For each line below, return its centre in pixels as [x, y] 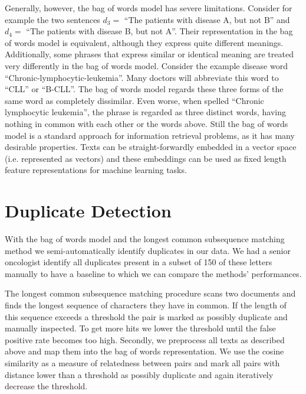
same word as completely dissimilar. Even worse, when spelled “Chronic [134, 100]
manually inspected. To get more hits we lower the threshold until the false [140, 328]
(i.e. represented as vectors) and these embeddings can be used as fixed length [146, 158]
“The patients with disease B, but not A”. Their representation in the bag [159, 31]
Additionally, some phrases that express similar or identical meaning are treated [149, 54]
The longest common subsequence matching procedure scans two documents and [150, 293]
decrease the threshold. [46, 386]
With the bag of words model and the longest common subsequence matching [145, 239]
